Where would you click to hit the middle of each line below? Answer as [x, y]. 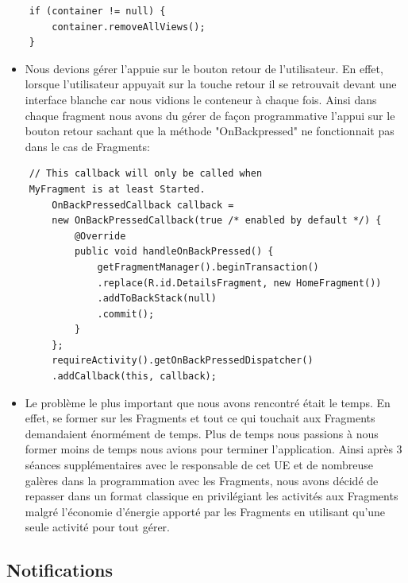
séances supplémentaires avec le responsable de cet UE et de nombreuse [199, 465]
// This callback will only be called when [146, 174]
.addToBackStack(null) [157, 299]
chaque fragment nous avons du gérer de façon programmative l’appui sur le [210, 115]
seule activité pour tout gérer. [97, 527]
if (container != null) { [97, 11]
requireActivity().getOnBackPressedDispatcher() [183, 361]
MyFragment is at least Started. [117, 189]
